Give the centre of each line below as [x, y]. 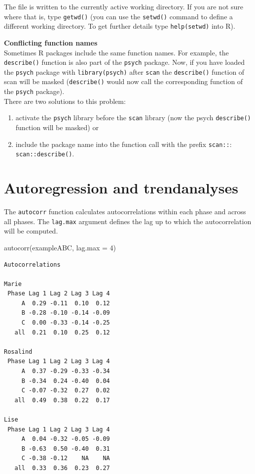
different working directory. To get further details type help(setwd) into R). [120, 26]
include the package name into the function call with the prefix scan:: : [124, 144]
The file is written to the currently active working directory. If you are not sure [124, 6]
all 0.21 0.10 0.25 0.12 [62, 332]
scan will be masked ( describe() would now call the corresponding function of [124, 81]
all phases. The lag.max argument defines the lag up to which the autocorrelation [128, 221]
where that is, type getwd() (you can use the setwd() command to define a [119, 16]
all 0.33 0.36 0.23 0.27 [62, 468]
